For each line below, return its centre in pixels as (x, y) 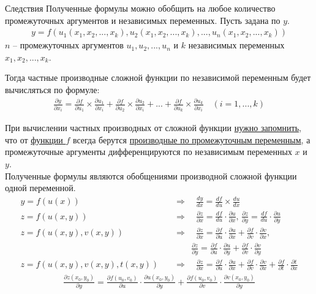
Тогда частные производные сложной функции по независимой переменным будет (158, 77)
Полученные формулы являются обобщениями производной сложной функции (151, 175)
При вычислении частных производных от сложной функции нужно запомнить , (153, 128)
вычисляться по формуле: (52, 89)
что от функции (34, 139)
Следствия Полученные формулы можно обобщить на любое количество (140, 8)
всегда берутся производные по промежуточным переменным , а (191, 139)
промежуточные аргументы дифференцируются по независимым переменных (149, 152)
